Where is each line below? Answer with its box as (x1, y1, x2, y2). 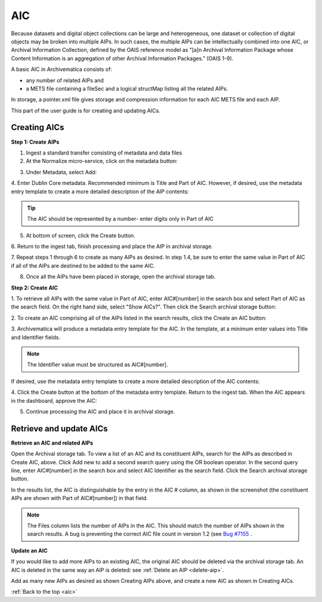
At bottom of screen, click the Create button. (26, 231, 135, 239)
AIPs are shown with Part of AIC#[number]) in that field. (11, 495, 148, 502)
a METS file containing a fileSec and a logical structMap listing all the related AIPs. (26, 85, 228, 92)
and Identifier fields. (11, 334, 61, 341)
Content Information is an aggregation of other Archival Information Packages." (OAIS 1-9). (11, 54, 234, 62)
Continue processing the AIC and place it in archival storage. (26, 407, 175, 415)
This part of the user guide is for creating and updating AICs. (11, 107, 160, 114)
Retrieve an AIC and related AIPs (11, 439, 94, 446)
